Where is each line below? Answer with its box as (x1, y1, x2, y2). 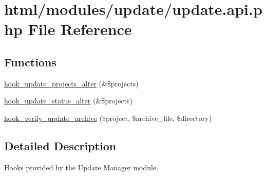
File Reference (28, 19, 132, 40)
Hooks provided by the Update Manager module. (4, 162, 159, 172)
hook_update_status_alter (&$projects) (4, 95, 133, 106)
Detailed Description (4, 137, 117, 153)
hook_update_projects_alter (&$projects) (4, 78, 139, 89)
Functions (4, 54, 56, 69)
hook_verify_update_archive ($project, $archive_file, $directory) (4, 112, 212, 123)
